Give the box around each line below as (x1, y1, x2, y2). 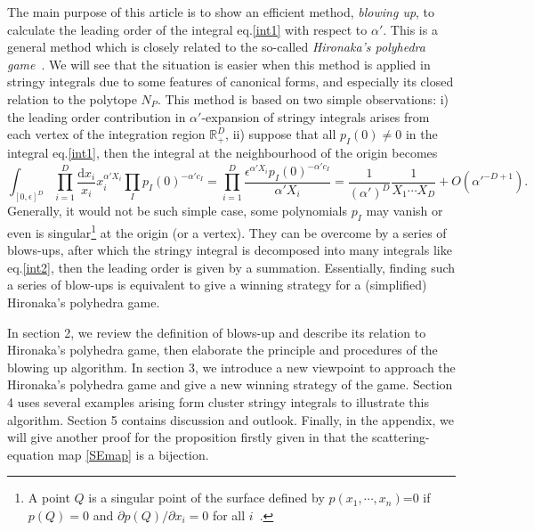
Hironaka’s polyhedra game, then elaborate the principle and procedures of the (7, 340, 438, 359)
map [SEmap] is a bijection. (58, 445, 209, 463)
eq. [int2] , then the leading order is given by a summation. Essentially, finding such (7, 257, 456, 276)
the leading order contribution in (7, 107, 186, 126)
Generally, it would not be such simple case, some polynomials (7, 201, 348, 220)
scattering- (371, 428, 430, 446)
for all (212, 505, 246, 524)
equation (7, 445, 54, 463)
